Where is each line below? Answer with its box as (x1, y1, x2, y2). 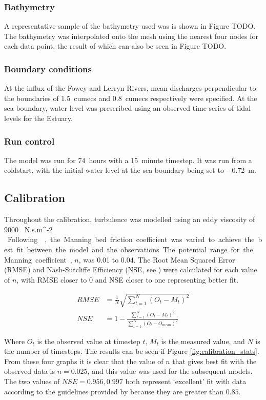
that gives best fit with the (172, 355, 257, 366)
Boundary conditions (4, 62, 92, 75)
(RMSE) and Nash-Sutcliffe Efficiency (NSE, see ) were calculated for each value (4, 264, 257, 275)
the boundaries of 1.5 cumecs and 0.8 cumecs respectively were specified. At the (4, 92, 257, 103)
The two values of (4, 376, 60, 386)
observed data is (4, 366, 55, 376)
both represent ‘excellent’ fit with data (125, 376, 247, 386)
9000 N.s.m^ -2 (4, 224, 53, 234)
